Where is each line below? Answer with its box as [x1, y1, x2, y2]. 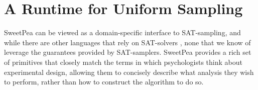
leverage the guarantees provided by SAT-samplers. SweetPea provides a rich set [4, 47, 251, 57]
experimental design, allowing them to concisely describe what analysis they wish [4, 66, 254, 77]
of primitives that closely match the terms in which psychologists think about [4, 56, 242, 67]
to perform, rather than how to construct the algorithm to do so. [4, 76, 204, 87]
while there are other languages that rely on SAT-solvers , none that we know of [4, 37, 251, 47]
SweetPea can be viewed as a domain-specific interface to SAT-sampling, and [4, 27, 241, 38]
